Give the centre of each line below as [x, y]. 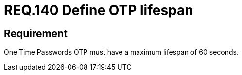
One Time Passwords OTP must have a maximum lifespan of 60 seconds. [121, 52]
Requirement [36, 33]
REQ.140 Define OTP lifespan [99, 10]
